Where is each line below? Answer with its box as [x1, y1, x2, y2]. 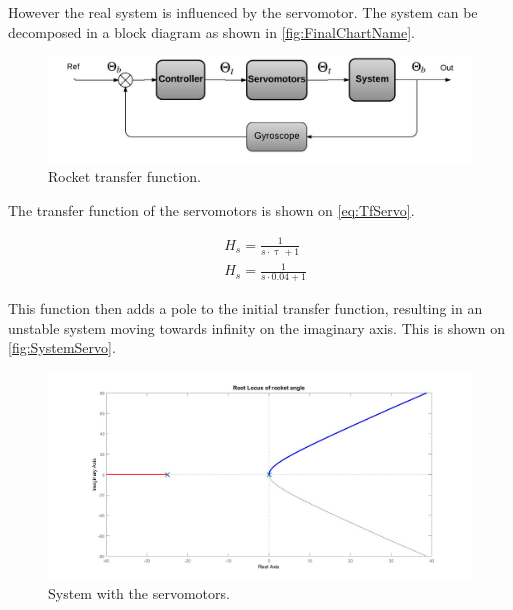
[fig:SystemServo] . [8, 337, 116, 358]
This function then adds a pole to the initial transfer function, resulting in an [8, 298, 483, 319]
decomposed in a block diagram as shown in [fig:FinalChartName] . [8, 21, 415, 42]
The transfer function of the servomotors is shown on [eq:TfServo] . [8, 199, 415, 220]
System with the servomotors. [48, 582, 230, 603]
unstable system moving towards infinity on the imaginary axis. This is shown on [8, 317, 505, 338]
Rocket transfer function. [48, 166, 201, 187]
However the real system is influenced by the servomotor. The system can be [8, 2, 478, 22]
